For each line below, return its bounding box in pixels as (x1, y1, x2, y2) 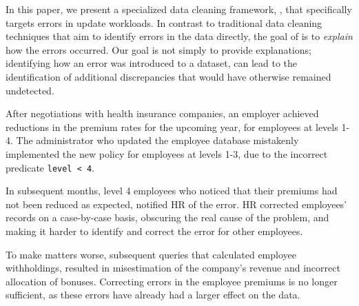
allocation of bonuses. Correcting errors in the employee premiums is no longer (6, 274, 338, 288)
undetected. (6, 83, 54, 97)
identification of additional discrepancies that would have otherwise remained (6, 69, 331, 83)
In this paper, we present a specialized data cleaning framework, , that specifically (6, 2, 352, 16)
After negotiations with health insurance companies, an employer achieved (6, 106, 319, 121)
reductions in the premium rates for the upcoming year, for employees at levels (6, 119, 338, 134)
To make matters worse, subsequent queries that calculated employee (6, 247, 296, 261)
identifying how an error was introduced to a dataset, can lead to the (6, 56, 298, 70)
